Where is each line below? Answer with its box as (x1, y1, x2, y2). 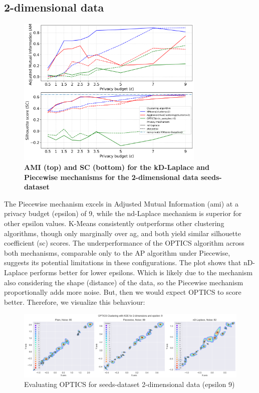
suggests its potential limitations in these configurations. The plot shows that (4, 257, 241, 268)
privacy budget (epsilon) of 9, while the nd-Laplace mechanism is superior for (4, 208, 242, 219)
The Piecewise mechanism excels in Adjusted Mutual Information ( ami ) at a (4, 198, 238, 209)
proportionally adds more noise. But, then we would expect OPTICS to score (4, 287, 241, 297)
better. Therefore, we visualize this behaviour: (4, 296, 145, 307)
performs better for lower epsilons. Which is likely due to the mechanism (30, 267, 253, 277)
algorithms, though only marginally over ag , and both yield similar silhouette (4, 228, 241, 238)
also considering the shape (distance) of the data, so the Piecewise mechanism (4, 277, 243, 287)
